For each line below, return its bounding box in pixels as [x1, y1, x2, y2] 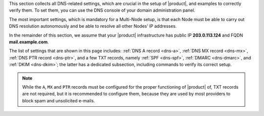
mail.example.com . [9, 39, 49, 45]
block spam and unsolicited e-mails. [22, 97, 95, 103]
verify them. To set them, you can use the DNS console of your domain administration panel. [9, 7, 196, 13]
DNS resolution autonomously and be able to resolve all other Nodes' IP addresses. [9, 23, 177, 29]
